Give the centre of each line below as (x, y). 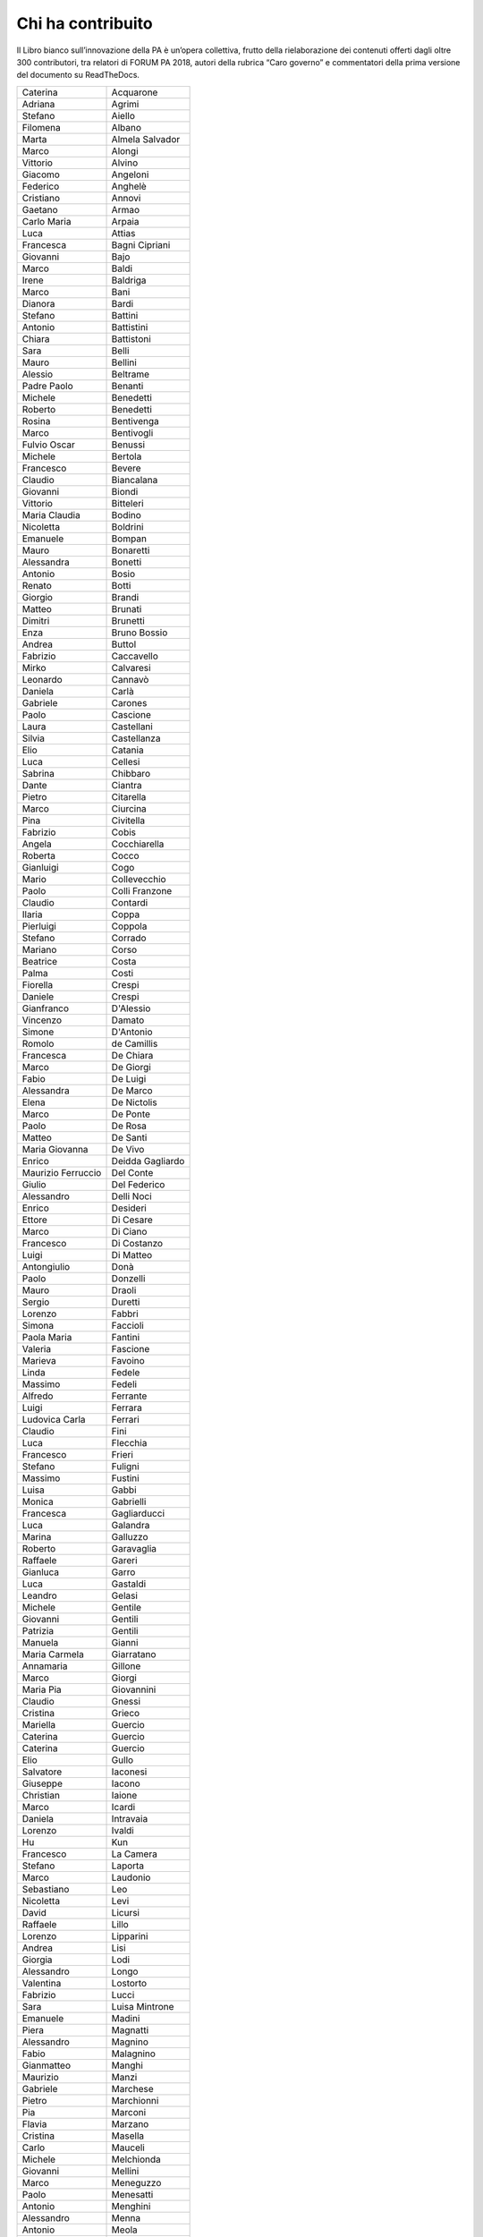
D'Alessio (131, 1008)
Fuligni (125, 1466)
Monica (38, 1501)
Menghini (131, 2206)
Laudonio (131, 1877)
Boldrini (127, 526)
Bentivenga (136, 421)
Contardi (130, 902)
